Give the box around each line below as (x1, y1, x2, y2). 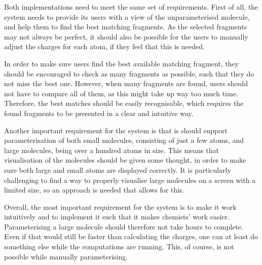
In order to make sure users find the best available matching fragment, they (4, 58, 239, 68)
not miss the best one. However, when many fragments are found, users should (4, 78, 248, 89)
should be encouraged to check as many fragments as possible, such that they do (4, 68, 254, 79)
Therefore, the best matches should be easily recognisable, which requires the (4, 98, 244, 108)
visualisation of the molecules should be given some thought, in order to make (4, 155, 246, 165)
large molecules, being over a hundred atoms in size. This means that (4, 144, 219, 155)
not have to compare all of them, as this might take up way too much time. (4, 88, 238, 98)
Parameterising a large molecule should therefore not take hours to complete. (4, 221, 243, 232)
